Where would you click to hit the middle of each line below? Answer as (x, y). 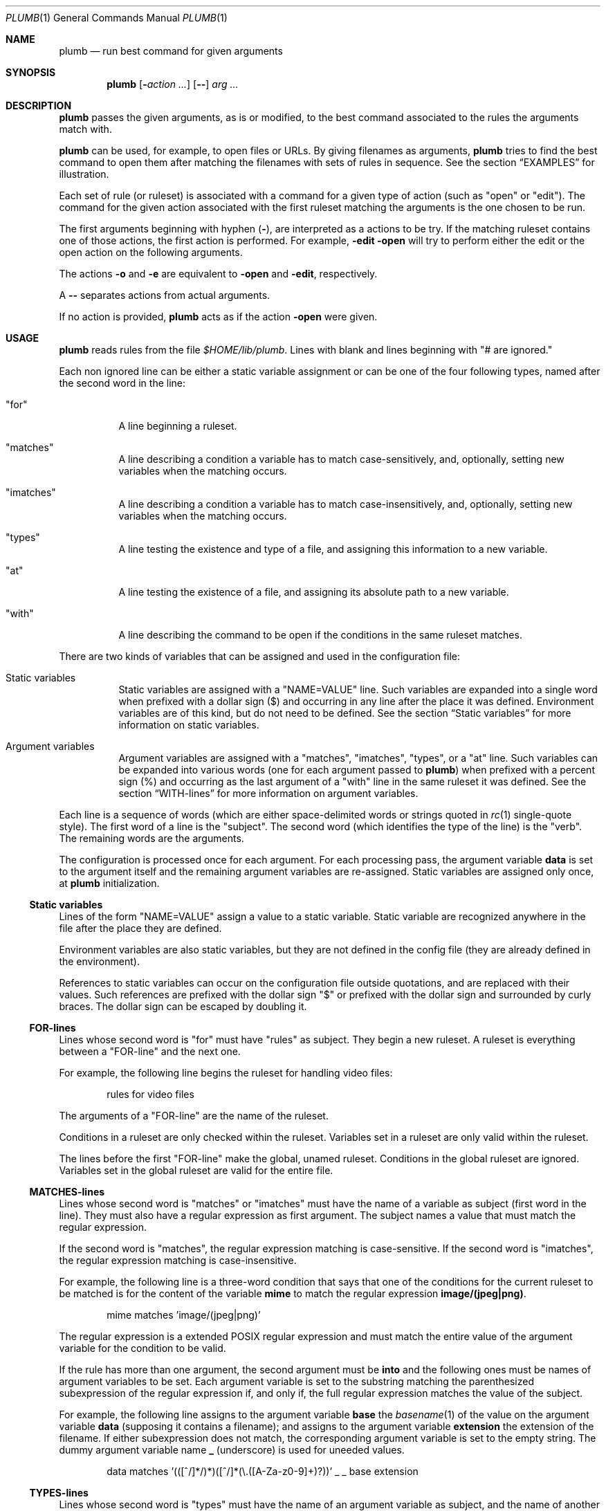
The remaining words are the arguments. (151, 838)
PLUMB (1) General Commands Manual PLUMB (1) (117, 18)
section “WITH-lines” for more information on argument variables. (268, 793)
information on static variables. (189, 725)
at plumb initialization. (109, 883)
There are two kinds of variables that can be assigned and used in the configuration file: (260, 656)
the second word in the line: (122, 383)
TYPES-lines (59, 1493)
